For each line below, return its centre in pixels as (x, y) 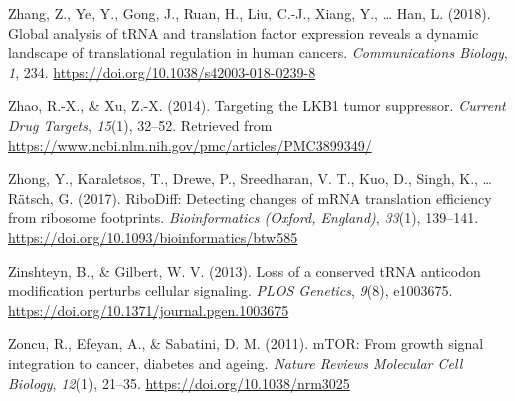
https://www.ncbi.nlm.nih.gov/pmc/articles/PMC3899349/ (190, 144)
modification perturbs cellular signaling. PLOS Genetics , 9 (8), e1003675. (230, 290)
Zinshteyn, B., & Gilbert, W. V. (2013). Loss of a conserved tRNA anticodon (244, 270)
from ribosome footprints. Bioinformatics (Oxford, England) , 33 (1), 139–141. (243, 217)
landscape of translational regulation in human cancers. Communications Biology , (258, 52)
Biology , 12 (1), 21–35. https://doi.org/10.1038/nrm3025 (179, 382)
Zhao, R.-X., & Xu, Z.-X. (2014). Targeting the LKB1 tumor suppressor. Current (257, 105)
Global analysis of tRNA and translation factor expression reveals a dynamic (243, 32)
